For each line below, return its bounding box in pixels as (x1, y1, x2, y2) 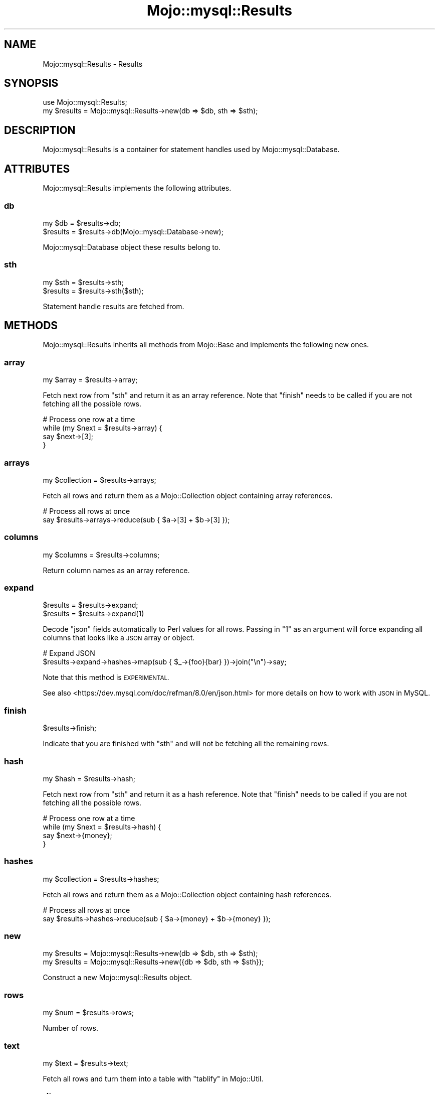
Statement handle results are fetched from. (43, 302, 184, 311)
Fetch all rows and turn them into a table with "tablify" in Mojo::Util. (43, 1074, 264, 1083)
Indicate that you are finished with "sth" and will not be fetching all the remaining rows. (43, 739, 329, 748)
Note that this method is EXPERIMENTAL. (43, 673, 169, 682)
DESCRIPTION (4, 123, 76, 136)
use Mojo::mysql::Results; (43, 98, 127, 107)
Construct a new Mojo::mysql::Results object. (43, 973, 192, 982)
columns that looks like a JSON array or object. (43, 633, 195, 642)
